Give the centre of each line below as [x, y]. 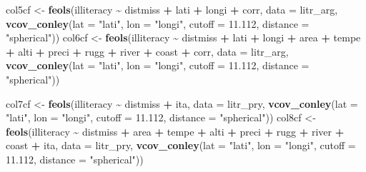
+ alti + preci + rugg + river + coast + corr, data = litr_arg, [147, 51]
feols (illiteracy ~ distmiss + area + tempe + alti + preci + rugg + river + [175, 131]
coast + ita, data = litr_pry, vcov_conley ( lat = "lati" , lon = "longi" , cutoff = [181, 145]
